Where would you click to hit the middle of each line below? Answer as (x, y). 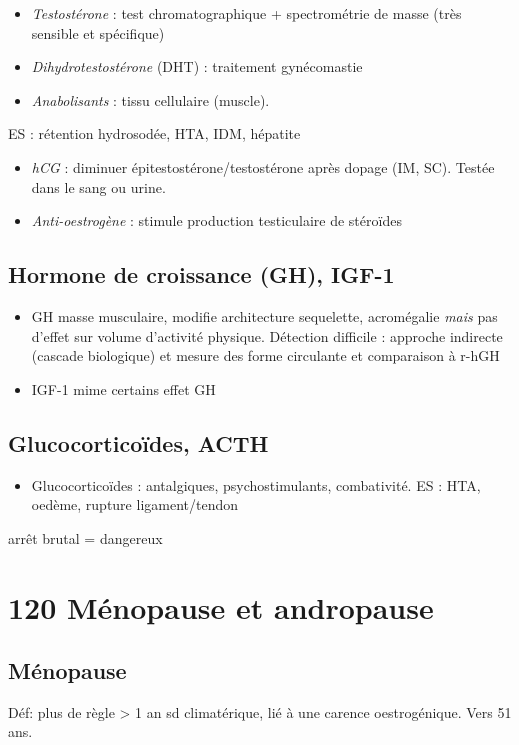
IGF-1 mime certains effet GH (123, 388)
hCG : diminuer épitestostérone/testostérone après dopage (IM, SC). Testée (263, 166)
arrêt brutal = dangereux (85, 537)
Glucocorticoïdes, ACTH (138, 442)
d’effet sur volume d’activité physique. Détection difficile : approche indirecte (267, 335)
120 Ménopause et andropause (221, 606)
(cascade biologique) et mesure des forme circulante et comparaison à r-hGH (265, 355)
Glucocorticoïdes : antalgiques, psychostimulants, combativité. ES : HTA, (256, 484)
